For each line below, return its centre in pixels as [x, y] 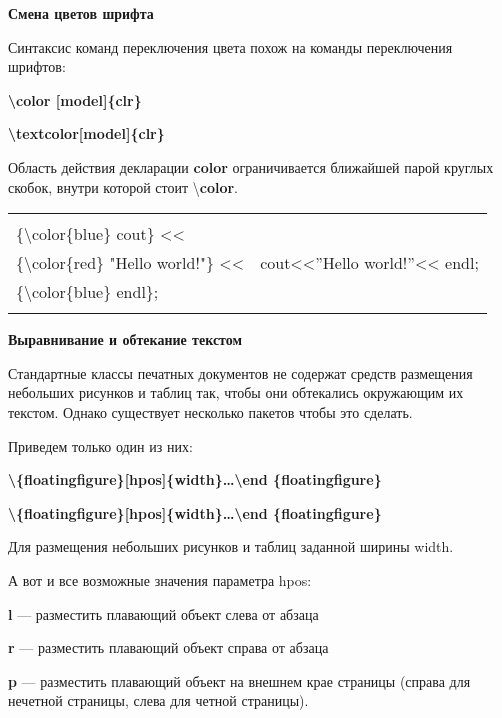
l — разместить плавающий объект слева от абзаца [163, 613]
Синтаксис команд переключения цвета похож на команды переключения [230, 46]
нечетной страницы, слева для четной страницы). [158, 700]
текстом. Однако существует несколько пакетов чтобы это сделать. [210, 411]
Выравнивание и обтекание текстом [125, 339]
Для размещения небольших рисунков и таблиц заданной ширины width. [231, 546]
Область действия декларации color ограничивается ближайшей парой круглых [251, 166]
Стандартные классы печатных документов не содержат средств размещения [240, 372]
